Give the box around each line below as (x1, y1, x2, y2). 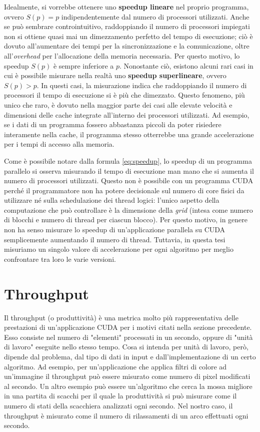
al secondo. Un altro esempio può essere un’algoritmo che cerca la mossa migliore (4, 380, 252, 391)
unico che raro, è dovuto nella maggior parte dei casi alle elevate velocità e (4, 99, 232, 110)
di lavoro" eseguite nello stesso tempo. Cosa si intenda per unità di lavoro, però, (4, 341, 248, 352)
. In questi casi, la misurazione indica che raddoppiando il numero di (36, 80, 247, 90)
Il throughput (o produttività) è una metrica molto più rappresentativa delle (4, 312, 238, 322)
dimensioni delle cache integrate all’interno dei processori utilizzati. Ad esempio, (4, 109, 249, 120)
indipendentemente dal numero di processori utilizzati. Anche (61, 11, 249, 22)
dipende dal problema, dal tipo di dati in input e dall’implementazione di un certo (4, 351, 256, 361)
